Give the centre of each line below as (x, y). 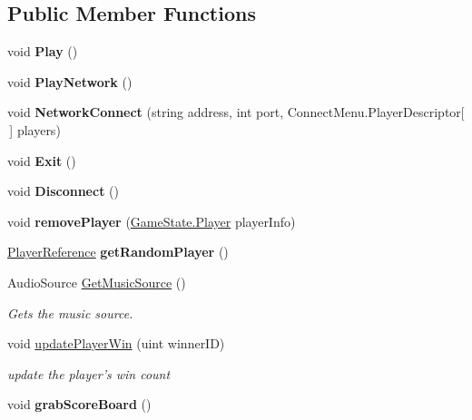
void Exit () (42, 160)
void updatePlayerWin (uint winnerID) (116, 343)
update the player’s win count (89, 373)
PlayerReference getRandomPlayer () (118, 252)
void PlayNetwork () (70, 81)
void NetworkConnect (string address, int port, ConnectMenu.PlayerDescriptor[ (236, 112)
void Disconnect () (63, 191)
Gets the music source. (70, 313)
